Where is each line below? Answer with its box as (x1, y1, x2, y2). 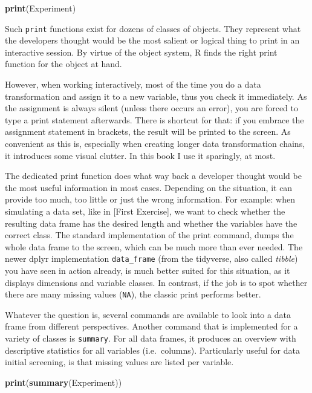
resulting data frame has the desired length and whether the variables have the (5, 216, 297, 229)
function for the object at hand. (5, 57, 122, 70)
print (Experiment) (5, 2, 76, 14)
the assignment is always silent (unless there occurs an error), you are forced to (5, 102, 299, 114)
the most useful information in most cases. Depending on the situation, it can (5, 181, 293, 193)
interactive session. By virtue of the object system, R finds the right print (5, 45, 278, 58)
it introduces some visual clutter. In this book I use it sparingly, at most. (5, 149, 276, 161)
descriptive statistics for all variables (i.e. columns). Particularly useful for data (5, 343, 300, 356)
